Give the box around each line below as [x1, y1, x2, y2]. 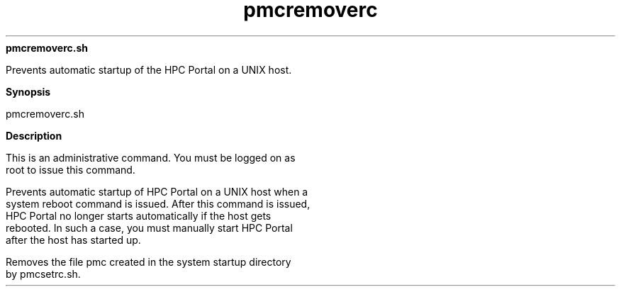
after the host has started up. [6, 233, 141, 246]
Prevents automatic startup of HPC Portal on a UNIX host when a [6, 185, 308, 198]
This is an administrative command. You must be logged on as [6, 151, 296, 164]
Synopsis [6, 85, 51, 98]
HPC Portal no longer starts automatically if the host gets [6, 209, 272, 222]
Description [6, 129, 62, 142]
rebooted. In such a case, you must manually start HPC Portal [6, 221, 293, 234]
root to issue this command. [6, 163, 135, 176]
